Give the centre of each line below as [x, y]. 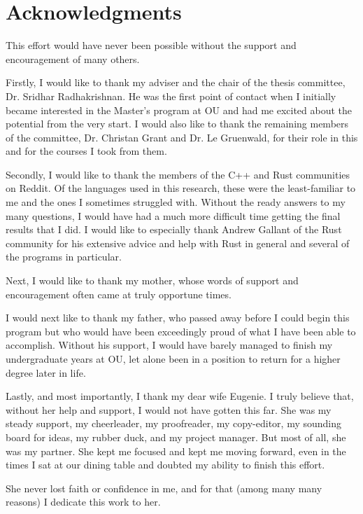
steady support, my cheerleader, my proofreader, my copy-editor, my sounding [174, 423]
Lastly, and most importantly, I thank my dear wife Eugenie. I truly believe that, [180, 396]
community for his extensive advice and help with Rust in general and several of [178, 243]
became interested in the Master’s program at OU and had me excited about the [179, 110]
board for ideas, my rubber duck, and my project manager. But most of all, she [176, 437]
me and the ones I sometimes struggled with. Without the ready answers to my [176, 202]
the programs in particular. [64, 257]
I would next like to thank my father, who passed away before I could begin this [178, 318]
